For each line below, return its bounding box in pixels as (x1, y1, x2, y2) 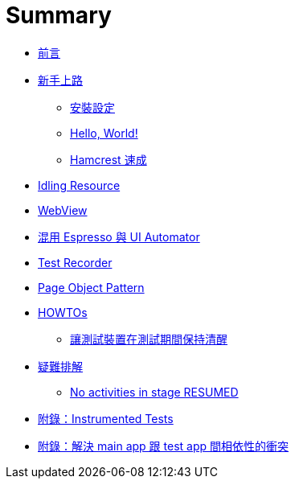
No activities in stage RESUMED (70, 384, 239, 399)
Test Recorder (38, 255, 113, 269)
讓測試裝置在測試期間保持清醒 (70, 331, 227, 346)
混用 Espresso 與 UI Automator (38, 229, 200, 244)
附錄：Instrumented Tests (38, 411, 174, 425)
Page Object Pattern (38, 280, 145, 294)
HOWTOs (38, 305, 88, 319)
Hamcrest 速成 (70, 152, 147, 166)
